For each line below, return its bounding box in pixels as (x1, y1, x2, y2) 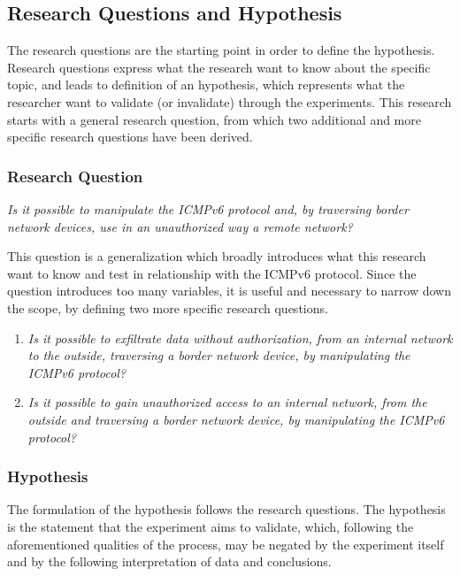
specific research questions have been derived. (7, 127, 253, 146)
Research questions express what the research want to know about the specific (7, 58, 431, 76)
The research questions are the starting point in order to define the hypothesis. (7, 41, 435, 59)
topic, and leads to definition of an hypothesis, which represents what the (7, 75, 405, 94)
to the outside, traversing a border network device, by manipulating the (27, 346, 410, 365)
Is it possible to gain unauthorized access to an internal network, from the (27, 393, 427, 411)
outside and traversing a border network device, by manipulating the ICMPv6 (27, 410, 445, 428)
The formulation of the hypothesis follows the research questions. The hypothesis (7, 500, 446, 518)
